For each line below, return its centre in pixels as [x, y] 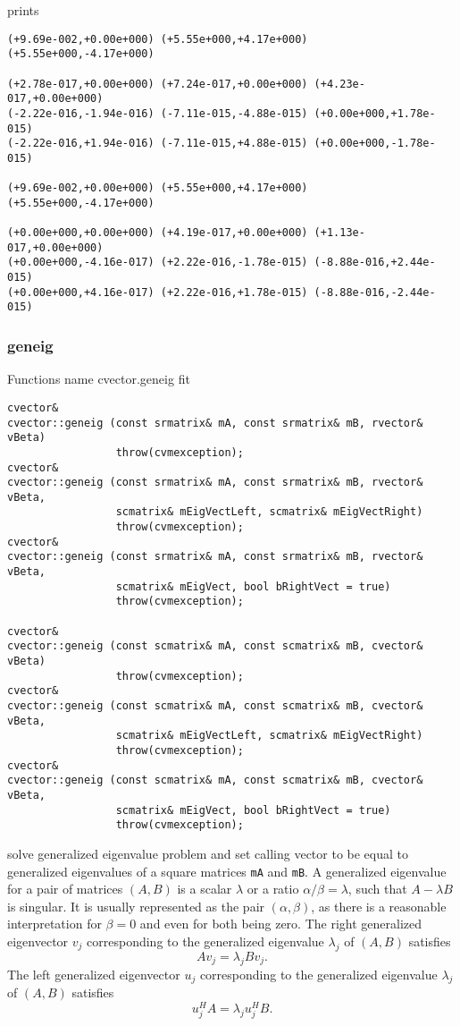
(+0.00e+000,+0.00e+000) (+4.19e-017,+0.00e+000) [158, 233]
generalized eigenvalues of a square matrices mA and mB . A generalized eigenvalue [227, 871]
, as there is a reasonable [379, 906]
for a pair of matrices [65, 889]
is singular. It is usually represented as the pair [136, 906]
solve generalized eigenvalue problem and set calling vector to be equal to [208, 853]
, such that [377, 889]
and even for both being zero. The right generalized [281, 924]
